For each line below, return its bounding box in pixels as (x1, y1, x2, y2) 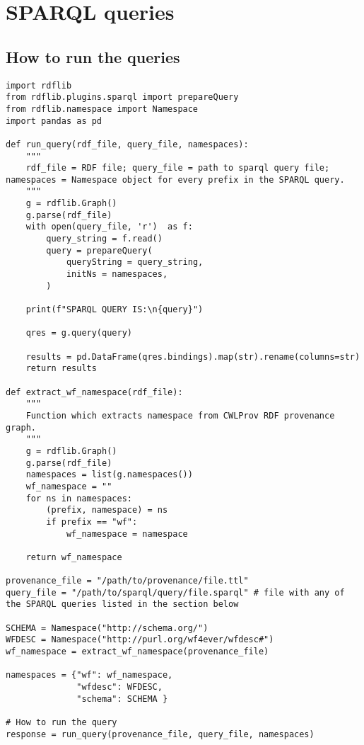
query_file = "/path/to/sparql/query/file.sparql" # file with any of (6, 587, 345, 598)
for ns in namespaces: (25, 493, 132, 504)
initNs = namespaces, (66, 269, 168, 280)
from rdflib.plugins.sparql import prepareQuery (6, 92, 239, 103)
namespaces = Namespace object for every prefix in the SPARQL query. (6, 174, 345, 185)
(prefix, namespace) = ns (46, 505, 168, 516)
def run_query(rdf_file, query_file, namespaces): (6, 139, 249, 149)
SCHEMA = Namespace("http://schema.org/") (6, 622, 209, 633)
